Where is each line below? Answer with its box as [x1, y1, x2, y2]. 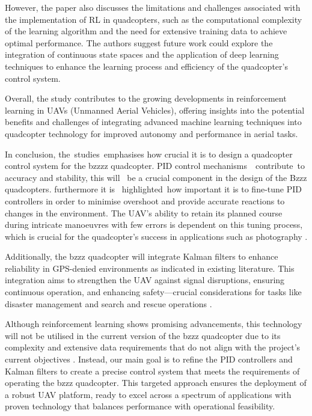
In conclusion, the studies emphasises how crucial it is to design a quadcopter [5, 147, 293, 160]
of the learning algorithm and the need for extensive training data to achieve [5, 25, 287, 37]
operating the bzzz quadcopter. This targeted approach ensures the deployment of [5, 376, 307, 389]
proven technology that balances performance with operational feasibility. [5, 400, 275, 412]
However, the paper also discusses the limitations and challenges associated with [5, 1, 301, 13]
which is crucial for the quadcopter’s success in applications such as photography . [5, 230, 308, 242]
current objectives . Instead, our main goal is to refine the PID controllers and [5, 353, 293, 366]
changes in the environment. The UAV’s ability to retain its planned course [5, 206, 283, 219]
